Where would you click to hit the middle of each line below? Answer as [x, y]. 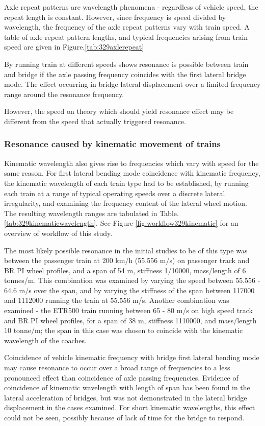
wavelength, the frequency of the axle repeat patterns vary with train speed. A [127, 27]
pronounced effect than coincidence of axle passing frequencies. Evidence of [121, 377]
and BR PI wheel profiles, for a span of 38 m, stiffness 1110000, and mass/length [130, 320]
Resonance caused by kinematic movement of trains [113, 144]
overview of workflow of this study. [58, 233]
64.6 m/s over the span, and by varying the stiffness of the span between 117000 [129, 290]
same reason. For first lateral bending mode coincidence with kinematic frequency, [132, 173]
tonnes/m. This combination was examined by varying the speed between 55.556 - [132, 280]
